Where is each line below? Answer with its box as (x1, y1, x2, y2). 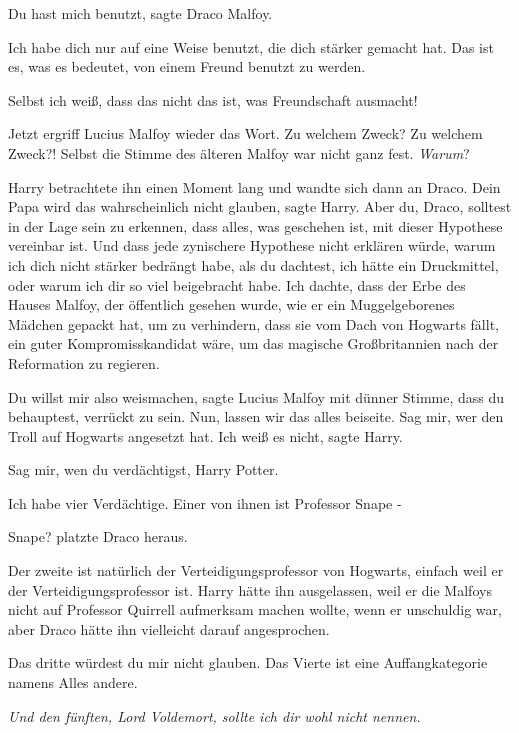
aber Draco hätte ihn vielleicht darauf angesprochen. (8, 618, 330, 639)
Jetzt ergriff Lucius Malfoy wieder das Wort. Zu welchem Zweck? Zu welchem (8, 123, 483, 144)
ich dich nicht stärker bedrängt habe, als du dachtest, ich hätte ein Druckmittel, (8, 254, 499, 275)
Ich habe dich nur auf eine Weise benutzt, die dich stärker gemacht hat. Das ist (8, 36, 494, 57)
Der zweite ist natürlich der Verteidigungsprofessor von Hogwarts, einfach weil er (8, 560, 504, 581)
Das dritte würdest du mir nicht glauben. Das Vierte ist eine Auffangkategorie (8, 652, 488, 673)
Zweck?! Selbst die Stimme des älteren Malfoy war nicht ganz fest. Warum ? (8, 142, 470, 163)
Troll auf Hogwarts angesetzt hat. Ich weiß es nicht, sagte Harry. (8, 425, 403, 446)
